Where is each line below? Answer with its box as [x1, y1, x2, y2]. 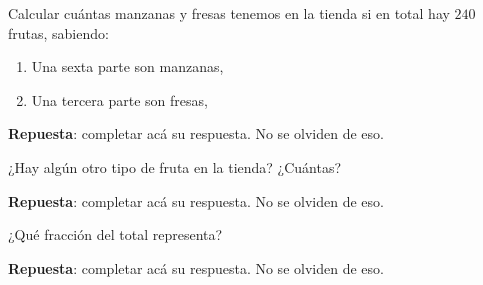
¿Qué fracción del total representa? [8, 224, 223, 245]
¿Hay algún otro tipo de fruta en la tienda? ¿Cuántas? [8, 156, 342, 177]
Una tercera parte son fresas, [31, 89, 208, 110]
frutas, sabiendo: [8, 22, 109, 43]
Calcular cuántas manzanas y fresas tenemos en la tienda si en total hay [8, 3, 450, 23]
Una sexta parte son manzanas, [31, 56, 224, 77]
